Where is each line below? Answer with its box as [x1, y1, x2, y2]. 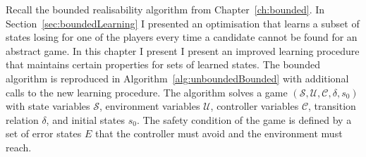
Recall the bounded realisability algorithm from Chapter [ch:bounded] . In [6, 2, 325, 16]
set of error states [6, 126, 82, 141]
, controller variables [210, 99, 299, 113]
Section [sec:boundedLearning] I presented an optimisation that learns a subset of [6, 15, 360, 30]
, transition [308, 99, 356, 113]
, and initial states [46, 112, 125, 127]
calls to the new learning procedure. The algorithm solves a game [6, 84, 288, 99]
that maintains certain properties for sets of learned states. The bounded [6, 57, 320, 72]
